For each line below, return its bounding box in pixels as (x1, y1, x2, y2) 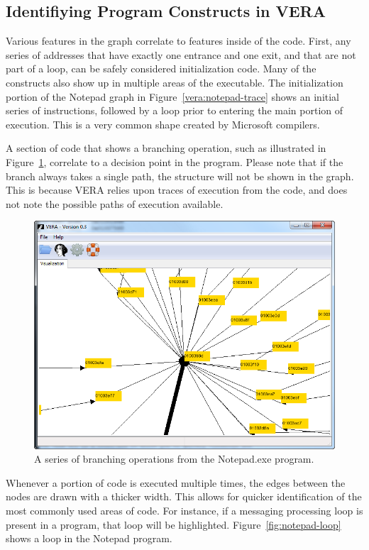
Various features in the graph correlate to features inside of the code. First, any (6, 33, 351, 48)
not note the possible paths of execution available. (6, 196, 224, 211)
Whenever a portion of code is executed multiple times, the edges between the (6, 475, 346, 490)
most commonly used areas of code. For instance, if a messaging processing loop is (6, 503, 363, 518)
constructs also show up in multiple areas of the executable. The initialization (6, 75, 343, 89)
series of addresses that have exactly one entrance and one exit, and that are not (6, 47, 356, 62)
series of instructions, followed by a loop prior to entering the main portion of (6, 103, 343, 118)
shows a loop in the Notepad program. (6, 531, 172, 546)
